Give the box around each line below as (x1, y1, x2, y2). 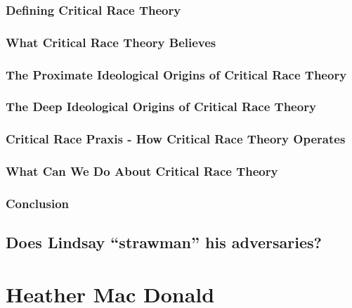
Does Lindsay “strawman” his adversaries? (6, 231, 322, 253)
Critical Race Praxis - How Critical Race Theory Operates (6, 130, 346, 148)
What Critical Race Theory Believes (6, 33, 216, 51)
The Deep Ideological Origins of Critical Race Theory (6, 98, 316, 115)
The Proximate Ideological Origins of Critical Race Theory (6, 65, 347, 83)
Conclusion (6, 194, 69, 212)
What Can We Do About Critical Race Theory (6, 162, 278, 180)
